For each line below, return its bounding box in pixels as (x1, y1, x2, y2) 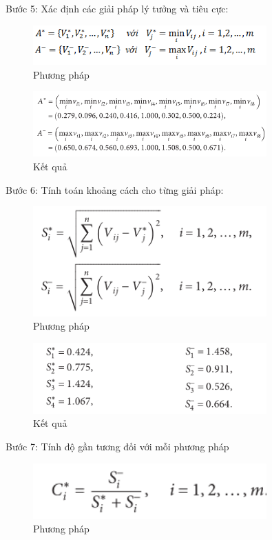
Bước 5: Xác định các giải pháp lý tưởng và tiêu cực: (6, 1, 229, 15)
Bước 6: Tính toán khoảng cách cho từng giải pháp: (6, 182, 224, 197)
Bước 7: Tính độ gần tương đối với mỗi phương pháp (6, 439, 229, 453)
